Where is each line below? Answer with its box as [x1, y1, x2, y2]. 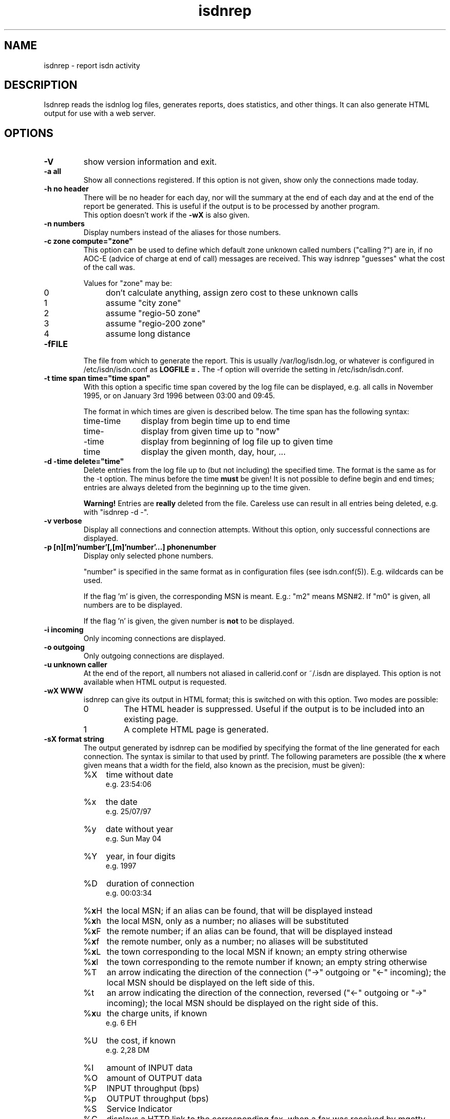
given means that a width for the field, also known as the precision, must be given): [83, 761, 365, 770]
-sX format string [44, 735, 104, 744]
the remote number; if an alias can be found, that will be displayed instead [106, 926, 393, 937]
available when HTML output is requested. [83, 678, 227, 687]
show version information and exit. [83, 157, 217, 167]
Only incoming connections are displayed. [83, 634, 226, 643]
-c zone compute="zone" [44, 237, 133, 246]
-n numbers [44, 219, 85, 228]
